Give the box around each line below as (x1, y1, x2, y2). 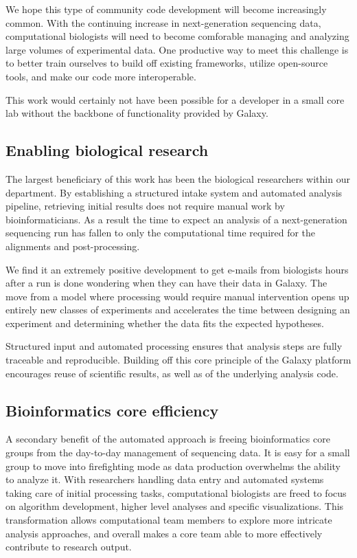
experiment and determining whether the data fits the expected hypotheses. (5, 315, 324, 330)
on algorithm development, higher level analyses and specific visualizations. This (5, 499, 344, 513)
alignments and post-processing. (5, 238, 140, 253)
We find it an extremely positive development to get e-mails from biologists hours (5, 262, 349, 276)
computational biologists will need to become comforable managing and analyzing (5, 29, 349, 43)
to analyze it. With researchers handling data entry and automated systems (5, 472, 324, 487)
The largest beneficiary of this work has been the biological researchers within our (5, 171, 350, 186)
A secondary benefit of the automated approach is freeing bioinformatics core (5, 432, 330, 446)
